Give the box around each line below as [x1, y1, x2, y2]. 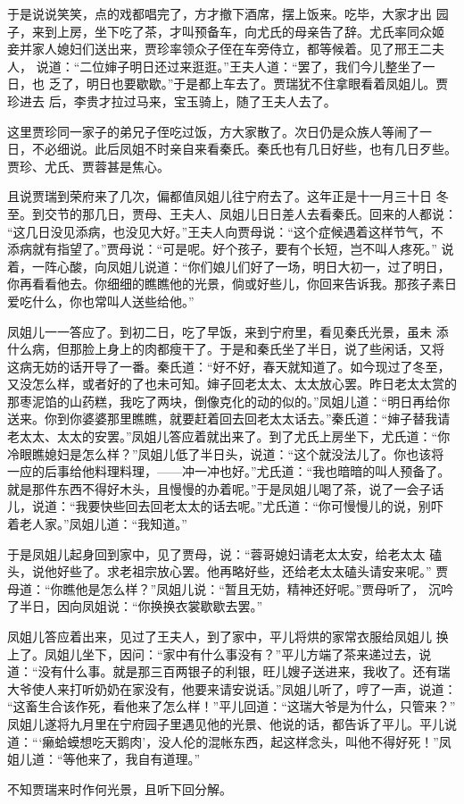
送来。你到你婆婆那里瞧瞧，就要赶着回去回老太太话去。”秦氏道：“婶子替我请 [7, 409, 451, 428]
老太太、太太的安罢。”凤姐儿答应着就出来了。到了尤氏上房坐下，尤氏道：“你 [7, 427, 451, 446]
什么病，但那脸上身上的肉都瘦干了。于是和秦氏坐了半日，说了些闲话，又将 [7, 339, 444, 358]
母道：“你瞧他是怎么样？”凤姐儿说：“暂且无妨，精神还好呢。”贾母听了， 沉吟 [7, 579, 454, 598]
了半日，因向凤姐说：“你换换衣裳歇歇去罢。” [7, 597, 263, 616]
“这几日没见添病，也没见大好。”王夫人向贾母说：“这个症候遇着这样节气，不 [7, 222, 443, 240]
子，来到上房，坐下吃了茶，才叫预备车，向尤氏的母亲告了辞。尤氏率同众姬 [7, 21, 444, 40]
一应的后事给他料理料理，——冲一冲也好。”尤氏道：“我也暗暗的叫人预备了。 [7, 462, 451, 481]
